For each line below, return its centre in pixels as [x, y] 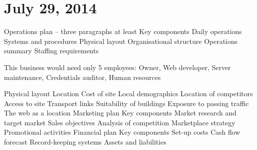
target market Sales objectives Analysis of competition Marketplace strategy [120, 122]
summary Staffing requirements [51, 51]
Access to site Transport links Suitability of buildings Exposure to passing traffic [127, 103]
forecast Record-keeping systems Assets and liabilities [85, 142]
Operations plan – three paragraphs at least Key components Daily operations [123, 31]
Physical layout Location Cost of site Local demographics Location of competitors [128, 94]
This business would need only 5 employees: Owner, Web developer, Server [117, 67]
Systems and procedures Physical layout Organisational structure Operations [121, 41]
